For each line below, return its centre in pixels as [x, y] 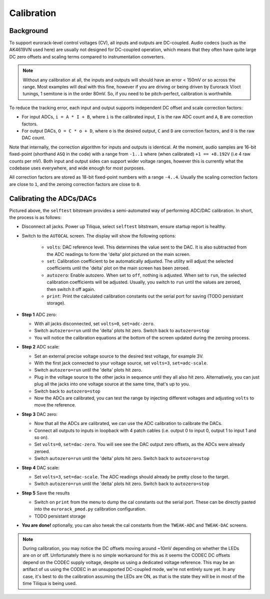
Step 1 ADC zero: [39, 314]
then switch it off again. [71, 289]
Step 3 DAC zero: [39, 414]
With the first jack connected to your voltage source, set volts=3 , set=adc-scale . [121, 363]
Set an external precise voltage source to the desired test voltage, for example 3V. [119, 356]
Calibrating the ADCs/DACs [53, 198]
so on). [41, 437]
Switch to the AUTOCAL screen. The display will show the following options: [99, 235]
